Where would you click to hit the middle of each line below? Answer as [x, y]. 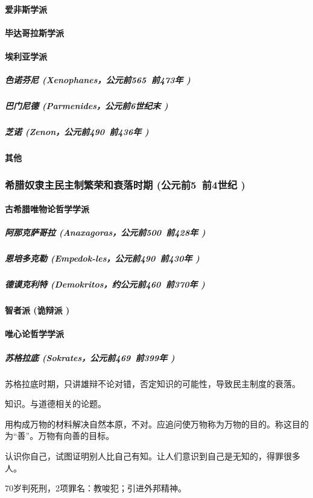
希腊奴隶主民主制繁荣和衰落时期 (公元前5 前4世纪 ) [125, 184]
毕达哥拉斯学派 [34, 32]
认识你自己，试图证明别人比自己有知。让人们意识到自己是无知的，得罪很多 [153, 455]
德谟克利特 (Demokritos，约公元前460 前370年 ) [105, 284]
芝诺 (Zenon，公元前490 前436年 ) [77, 132]
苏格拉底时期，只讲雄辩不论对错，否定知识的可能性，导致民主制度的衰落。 [153, 383]
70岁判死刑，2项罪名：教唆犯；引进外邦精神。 [96, 488]
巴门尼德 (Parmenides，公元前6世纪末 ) [87, 106]
